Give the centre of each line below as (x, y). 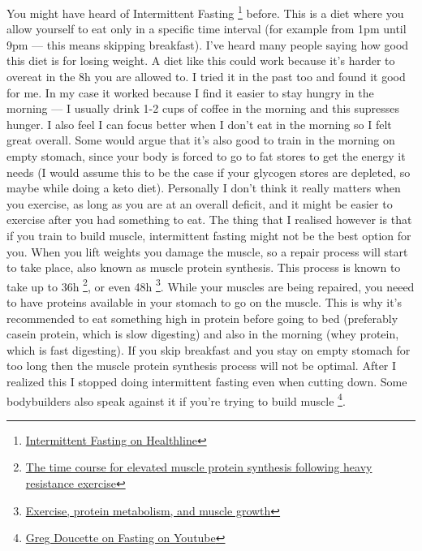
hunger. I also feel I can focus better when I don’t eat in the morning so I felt (199, 124)
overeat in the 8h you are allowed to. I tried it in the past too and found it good (206, 77)
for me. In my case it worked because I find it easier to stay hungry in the (190, 92)
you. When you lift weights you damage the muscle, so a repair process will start (207, 251)
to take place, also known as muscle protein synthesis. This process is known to (204, 267)
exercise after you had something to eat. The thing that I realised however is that (209, 220)
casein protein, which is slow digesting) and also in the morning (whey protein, (203, 334)
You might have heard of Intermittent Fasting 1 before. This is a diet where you (205, 12)
